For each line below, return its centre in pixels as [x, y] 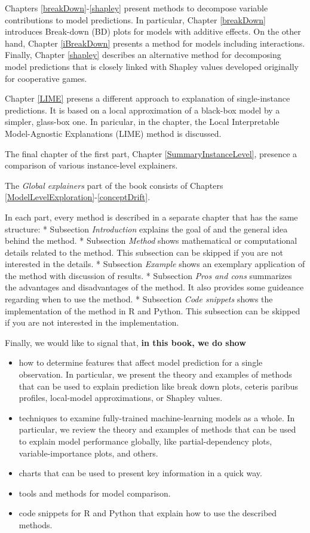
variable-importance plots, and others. [88, 453]
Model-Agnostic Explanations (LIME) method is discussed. [113, 133]
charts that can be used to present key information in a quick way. [140, 473]
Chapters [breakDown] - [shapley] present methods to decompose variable [136, 8]
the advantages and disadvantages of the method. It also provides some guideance [154, 287]
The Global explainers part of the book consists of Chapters [114, 185]
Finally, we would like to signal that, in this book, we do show [125, 342]
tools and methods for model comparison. [95, 493]
